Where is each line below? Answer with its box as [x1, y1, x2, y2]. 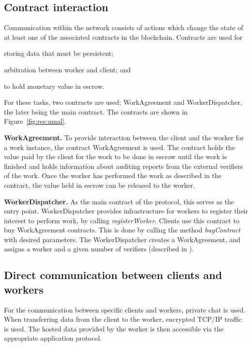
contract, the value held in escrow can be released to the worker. [4, 180, 195, 190]
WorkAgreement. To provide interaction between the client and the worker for [4, 132, 244, 142]
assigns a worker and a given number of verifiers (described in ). [4, 244, 194, 254]
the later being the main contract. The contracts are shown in [4, 106, 188, 116]
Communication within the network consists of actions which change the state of [4, 22, 243, 33]
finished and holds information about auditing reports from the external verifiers [4, 161, 243, 171]
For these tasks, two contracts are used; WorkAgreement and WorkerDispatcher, [4, 97, 242, 107]
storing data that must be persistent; [4, 48, 113, 58]
